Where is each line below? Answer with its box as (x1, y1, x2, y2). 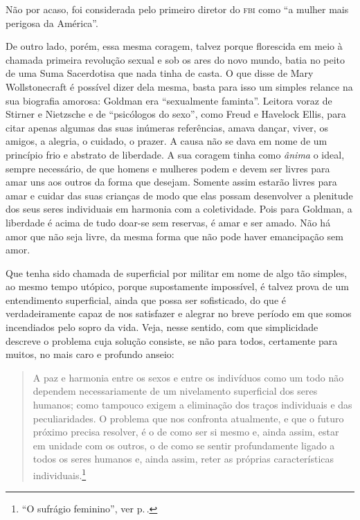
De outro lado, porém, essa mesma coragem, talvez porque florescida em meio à (6, 39, 343, 53)
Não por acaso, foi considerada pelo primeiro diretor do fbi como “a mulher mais (6, 2, 349, 16)
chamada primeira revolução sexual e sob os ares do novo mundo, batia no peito (6, 52, 345, 66)
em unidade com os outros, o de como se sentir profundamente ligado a (33, 438, 335, 452)
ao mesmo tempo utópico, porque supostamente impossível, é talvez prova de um (6, 279, 349, 294)
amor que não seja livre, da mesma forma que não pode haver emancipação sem (6, 228, 343, 243)
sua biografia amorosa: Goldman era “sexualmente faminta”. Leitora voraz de (6, 93, 332, 107)
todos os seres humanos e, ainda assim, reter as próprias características (33, 451, 334, 466)
